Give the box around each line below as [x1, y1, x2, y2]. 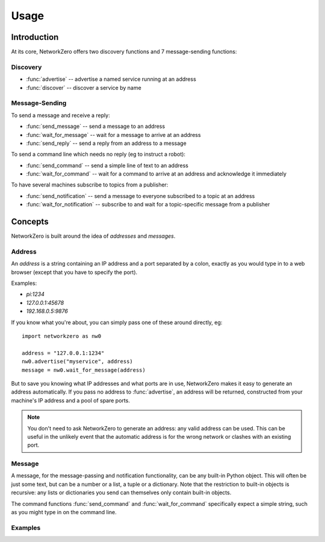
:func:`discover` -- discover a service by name [26, 84, 141, 91]
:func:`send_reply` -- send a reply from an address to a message [26, 139, 187, 147]
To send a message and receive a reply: [11, 112, 111, 119]
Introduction [11, 32, 59, 42]
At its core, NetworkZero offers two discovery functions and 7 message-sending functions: [11, 48, 237, 56]
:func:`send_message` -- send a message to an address [26, 123, 166, 130]
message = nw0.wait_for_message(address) [22, 366, 146, 374]
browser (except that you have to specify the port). [11, 269, 138, 276]
